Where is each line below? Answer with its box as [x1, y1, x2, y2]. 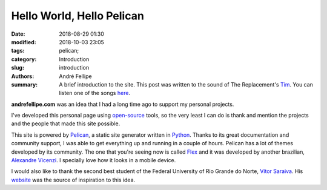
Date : [11, 30, 25, 38]
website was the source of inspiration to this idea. [11, 176, 136, 183]
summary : [11, 80, 38, 88]
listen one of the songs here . [59, 90, 130, 97]
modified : [11, 38, 36, 45]
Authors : [11, 73, 35, 80]
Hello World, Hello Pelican [11, 9, 145, 22]
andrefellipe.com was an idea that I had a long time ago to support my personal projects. [11, 100, 234, 108]
